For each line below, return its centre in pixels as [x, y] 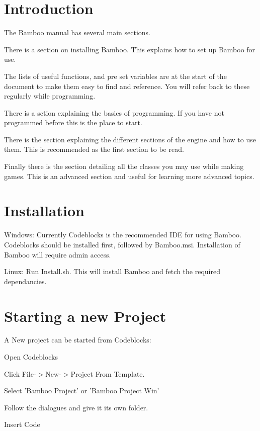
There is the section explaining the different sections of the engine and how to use [130, 139]
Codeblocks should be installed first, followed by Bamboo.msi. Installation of [122, 244]
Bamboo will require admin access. [58, 254]
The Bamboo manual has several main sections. [77, 32]
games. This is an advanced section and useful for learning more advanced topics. [129, 176]
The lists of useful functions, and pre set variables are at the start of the [115, 76]
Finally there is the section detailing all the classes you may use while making [124, 166]
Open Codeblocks [31, 357]
